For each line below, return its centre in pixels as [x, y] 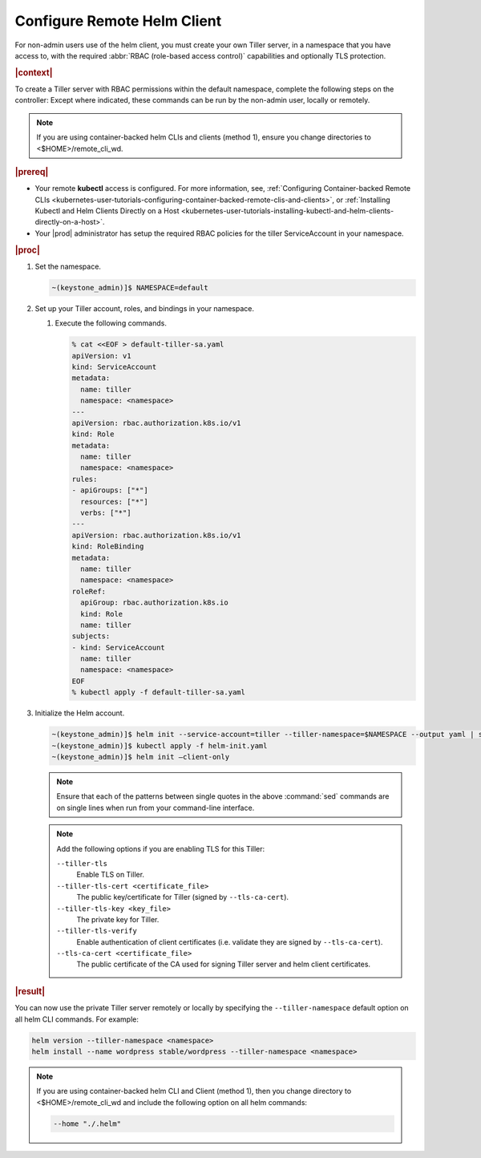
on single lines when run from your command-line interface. [156, 808]
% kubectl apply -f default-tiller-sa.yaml [159, 692]
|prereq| [32, 172]
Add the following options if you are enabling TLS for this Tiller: [161, 848]
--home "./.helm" [87, 1124]
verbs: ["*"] [106, 513]
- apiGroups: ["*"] [110, 490]
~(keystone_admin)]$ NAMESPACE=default [130, 287]
